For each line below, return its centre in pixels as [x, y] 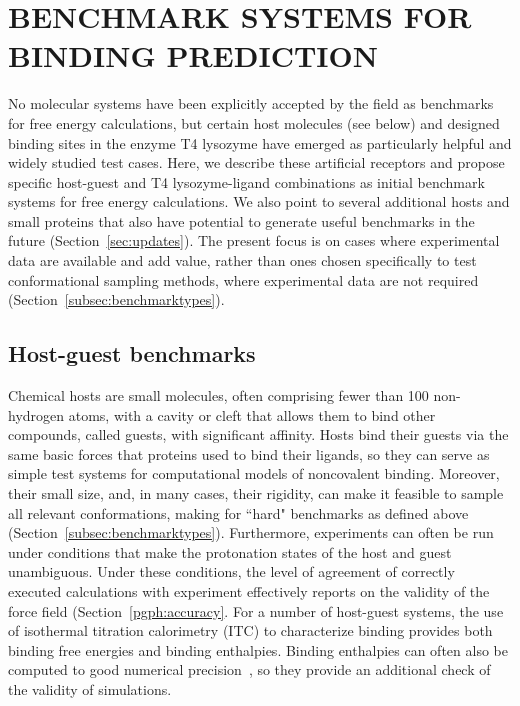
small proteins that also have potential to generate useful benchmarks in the [241, 220]
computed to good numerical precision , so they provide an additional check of [249, 669]
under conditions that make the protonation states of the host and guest [230, 551]
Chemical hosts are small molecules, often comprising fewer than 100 [218, 395]
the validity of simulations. [90, 688]
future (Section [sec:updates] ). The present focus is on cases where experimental [254, 240]
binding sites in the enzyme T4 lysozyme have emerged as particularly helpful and [260, 142]
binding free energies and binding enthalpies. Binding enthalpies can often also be [258, 649]
